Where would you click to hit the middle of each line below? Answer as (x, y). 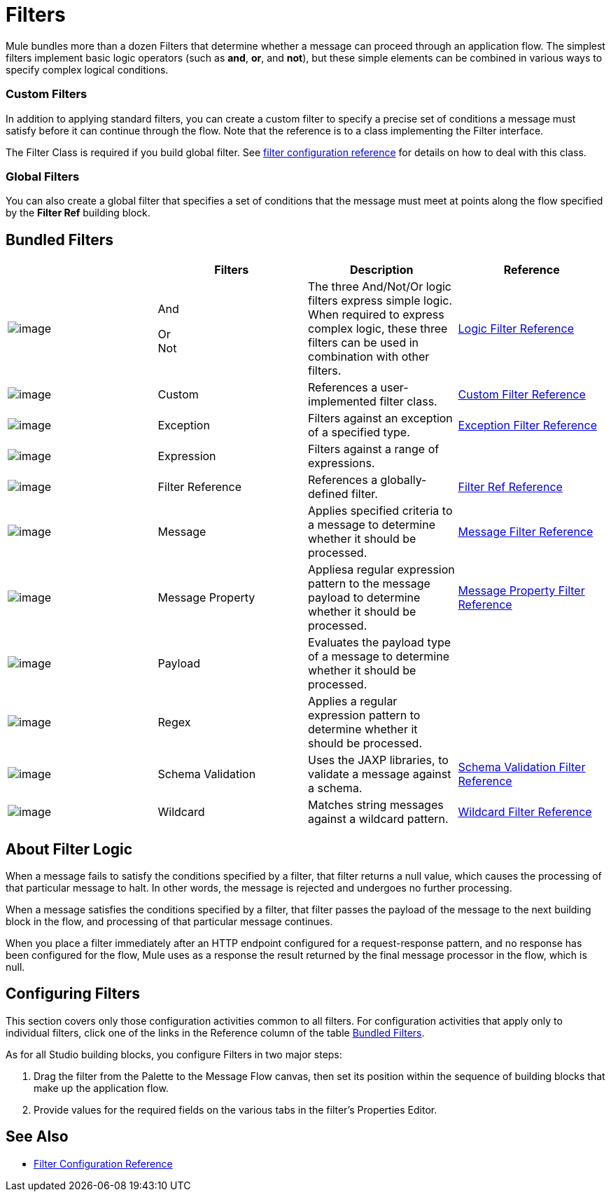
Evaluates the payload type (380, 643)
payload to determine (364, 598)
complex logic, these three (378, 329)
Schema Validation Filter (522, 767)
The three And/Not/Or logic (380, 287)
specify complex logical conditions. (87, 69)
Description (382, 270)
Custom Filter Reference (522, 395)
